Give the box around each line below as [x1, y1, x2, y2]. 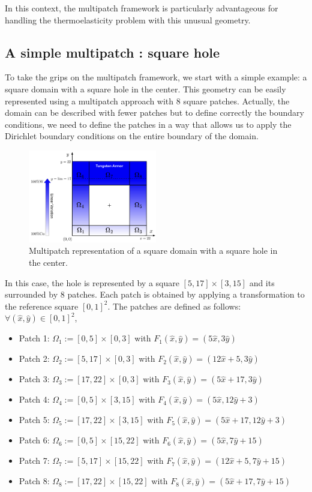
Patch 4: [19, 393, 50, 406]
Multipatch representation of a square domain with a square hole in [29, 244, 278, 257]
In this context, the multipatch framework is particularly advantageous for [5, 2, 278, 14]
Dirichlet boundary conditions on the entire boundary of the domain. [5, 130, 259, 142]
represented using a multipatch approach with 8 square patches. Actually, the [5, 94, 290, 107]
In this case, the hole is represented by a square [5, 276, 179, 289]
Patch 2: [19, 352, 50, 365]
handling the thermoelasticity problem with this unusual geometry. [5, 13, 251, 26]
